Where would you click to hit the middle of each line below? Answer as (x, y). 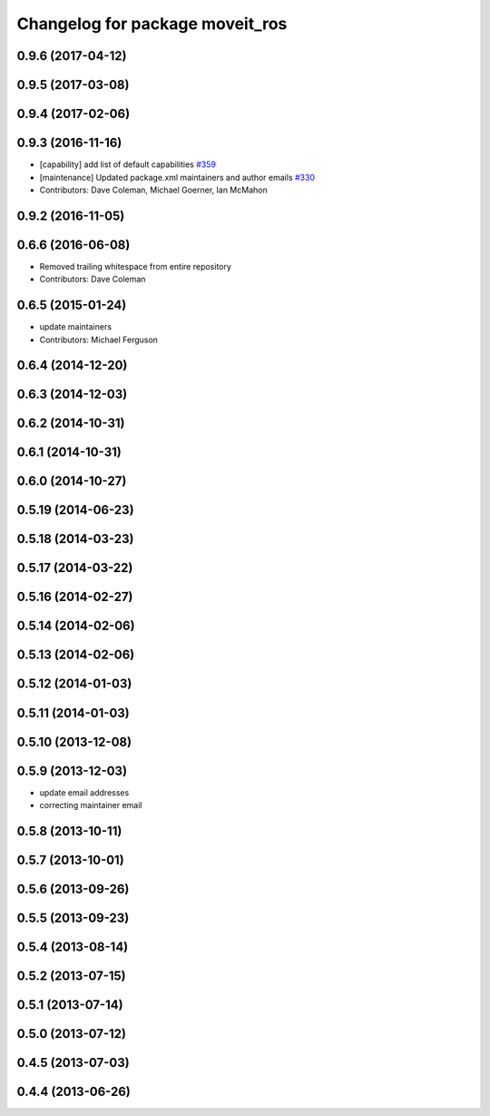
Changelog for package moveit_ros (152, 24)
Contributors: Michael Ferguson (99, 340)
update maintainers (76, 327)
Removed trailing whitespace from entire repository (135, 266)
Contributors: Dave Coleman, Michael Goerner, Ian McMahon (153, 190)
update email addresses (84, 792)
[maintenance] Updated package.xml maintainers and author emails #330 (177, 177)
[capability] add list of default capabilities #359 (128, 164)
